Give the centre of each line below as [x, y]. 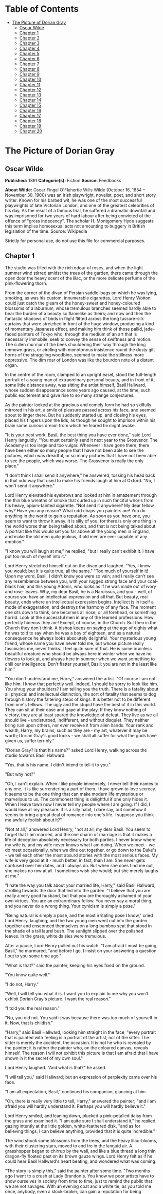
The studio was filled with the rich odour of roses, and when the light [74, 268]
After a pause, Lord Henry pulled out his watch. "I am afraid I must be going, [81, 945]
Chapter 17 [30, 115]
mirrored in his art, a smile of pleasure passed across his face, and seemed [80, 410]
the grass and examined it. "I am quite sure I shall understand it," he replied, [81, 1120]
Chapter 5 [29, 53]
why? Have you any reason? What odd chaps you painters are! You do [75, 510]
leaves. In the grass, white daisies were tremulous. [55, 936]
